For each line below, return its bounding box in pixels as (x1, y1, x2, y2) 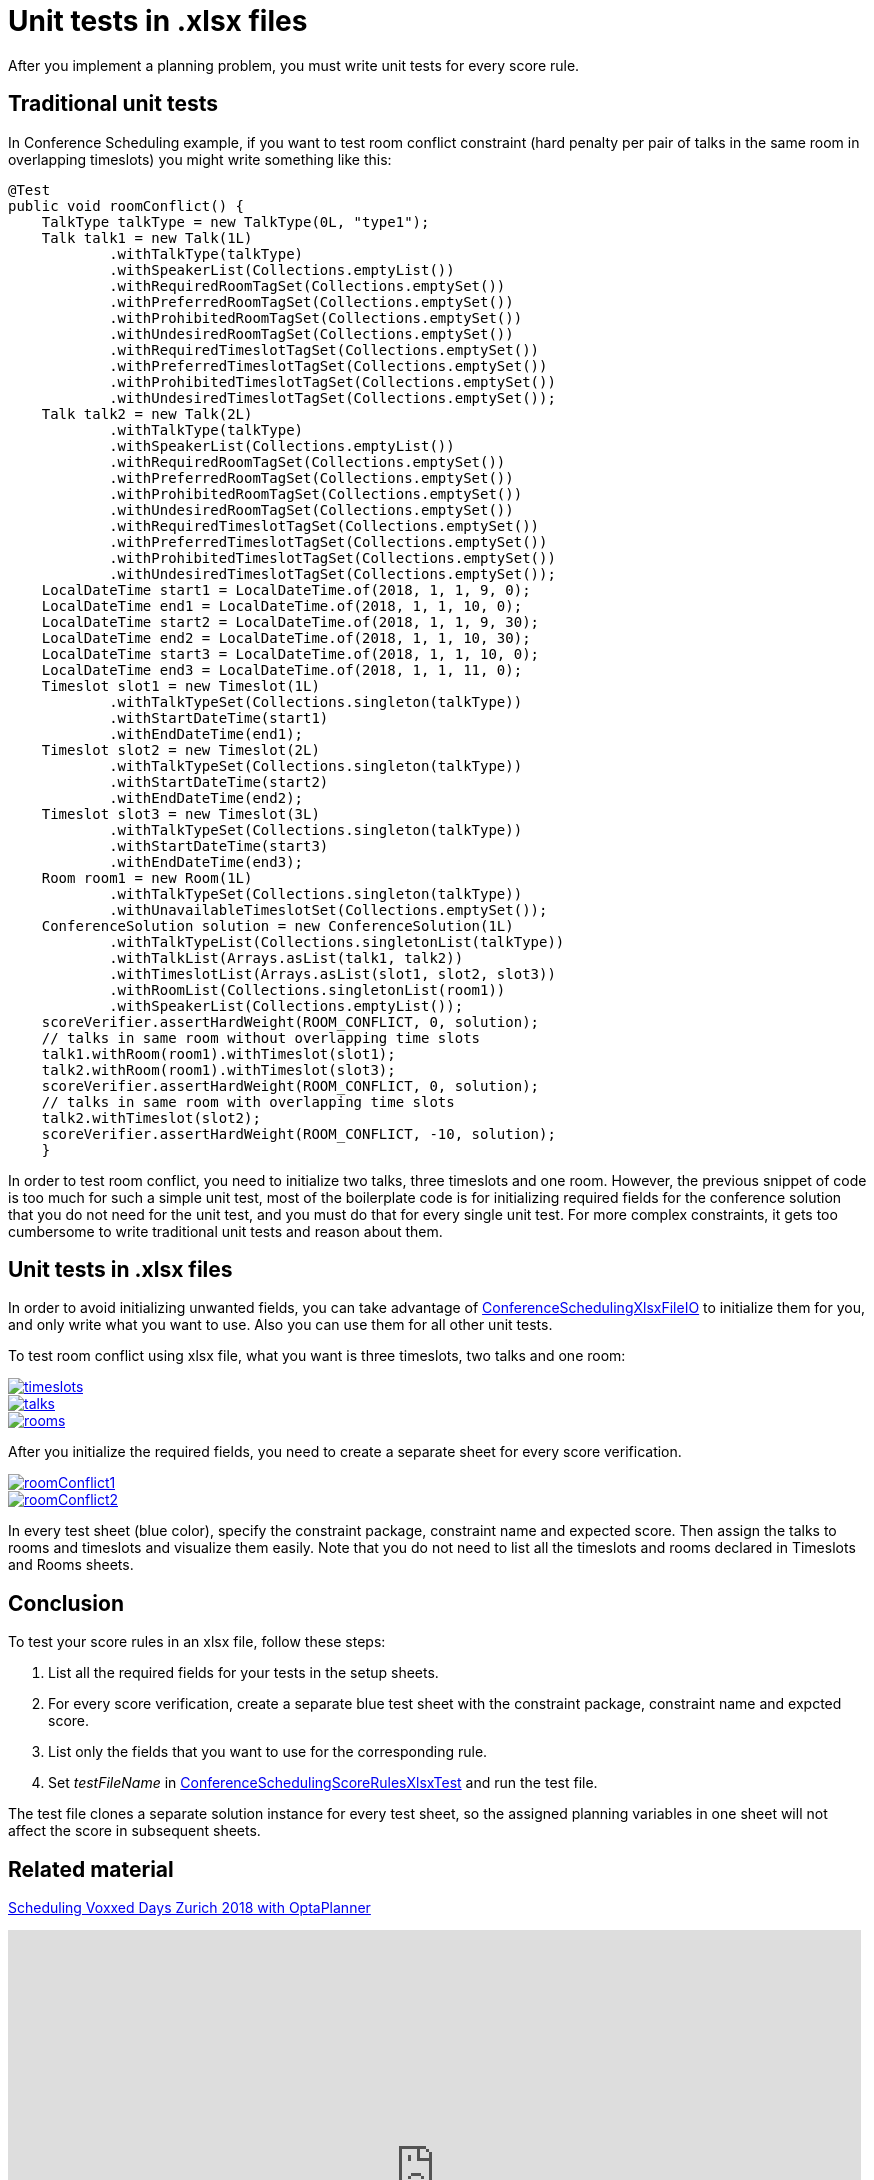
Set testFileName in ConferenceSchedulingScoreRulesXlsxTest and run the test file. (48, 1774, 598, 1792)
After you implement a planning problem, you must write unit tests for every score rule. (8, 56, 580, 74)
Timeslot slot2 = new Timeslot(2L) (41, 741, 320, 758)
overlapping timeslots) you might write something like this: (8, 150, 392, 168)
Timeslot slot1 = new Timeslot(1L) (41, 677, 320, 694)
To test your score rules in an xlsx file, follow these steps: (8, 1633, 386, 1651)
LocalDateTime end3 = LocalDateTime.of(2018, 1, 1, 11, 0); (41, 661, 523, 678)
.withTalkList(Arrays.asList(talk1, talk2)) (109, 949, 464, 966)
